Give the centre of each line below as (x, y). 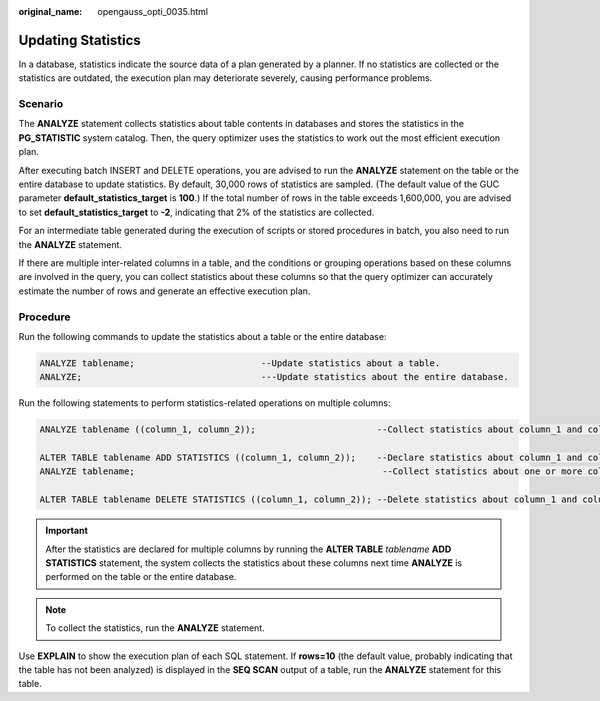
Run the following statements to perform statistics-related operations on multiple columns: (204, 403)
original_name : (50, 11)
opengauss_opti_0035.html (153, 11)
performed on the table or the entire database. (141, 577)
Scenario (41, 104)
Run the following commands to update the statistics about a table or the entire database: (202, 336)
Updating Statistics (80, 40)
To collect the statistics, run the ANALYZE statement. (155, 628)
